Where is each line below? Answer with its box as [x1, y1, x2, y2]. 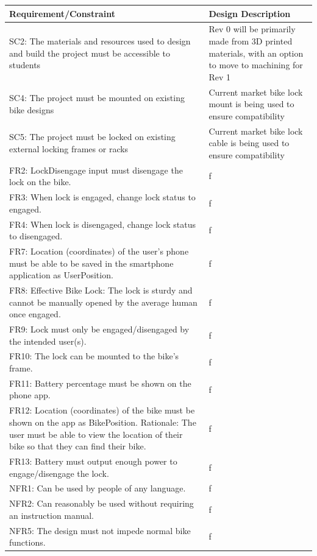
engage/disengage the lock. [9, 466, 109, 479]
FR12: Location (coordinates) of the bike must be [9, 404, 195, 417]
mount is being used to [208, 97, 294, 110]
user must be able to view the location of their [9, 428, 183, 440]
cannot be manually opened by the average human [9, 295, 198, 308]
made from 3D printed [208, 34, 293, 47]
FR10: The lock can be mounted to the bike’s [9, 350, 179, 362]
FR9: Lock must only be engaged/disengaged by [9, 323, 190, 335]
